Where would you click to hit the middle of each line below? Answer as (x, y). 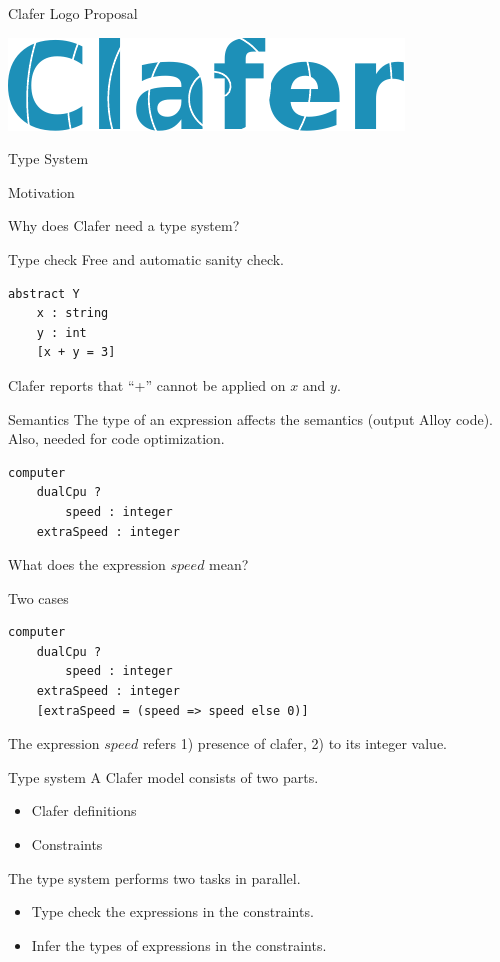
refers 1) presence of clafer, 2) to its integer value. (294, 743)
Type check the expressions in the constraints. (172, 911)
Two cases (38, 597)
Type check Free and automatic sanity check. (146, 258)
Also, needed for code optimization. (116, 438)
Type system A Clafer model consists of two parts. (163, 776)
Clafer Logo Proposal (73, 13)
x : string (72, 313)
